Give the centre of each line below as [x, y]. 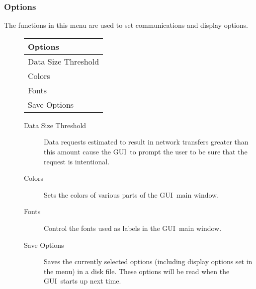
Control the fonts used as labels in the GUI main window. [133, 228]
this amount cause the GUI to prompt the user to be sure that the [146, 151]
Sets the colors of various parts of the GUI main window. [131, 194]
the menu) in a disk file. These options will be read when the [137, 271]
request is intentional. [77, 161]
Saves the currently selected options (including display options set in [148, 261]
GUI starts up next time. [83, 281]
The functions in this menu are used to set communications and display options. [126, 25]
